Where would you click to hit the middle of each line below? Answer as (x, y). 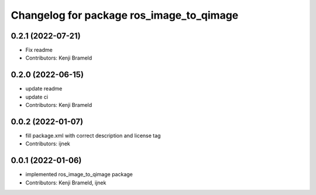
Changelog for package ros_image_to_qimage (125, 15)
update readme (44, 89)
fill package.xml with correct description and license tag (93, 136)
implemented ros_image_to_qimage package (79, 175)
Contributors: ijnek (48, 144)
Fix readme (39, 50)
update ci (37, 97)
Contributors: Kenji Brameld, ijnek (66, 182)
